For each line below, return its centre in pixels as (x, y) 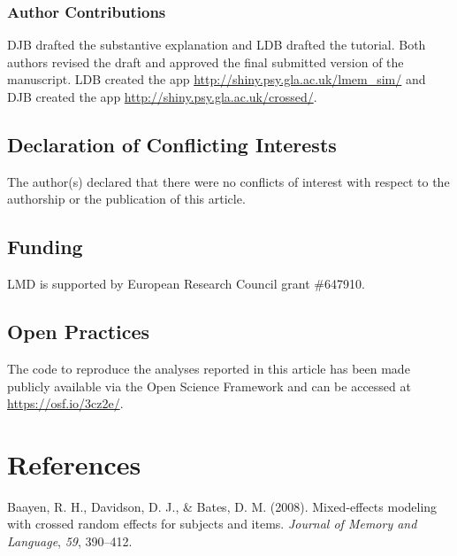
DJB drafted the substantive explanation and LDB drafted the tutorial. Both (217, 45)
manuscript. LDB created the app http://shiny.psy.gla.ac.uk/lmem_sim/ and (217, 79)
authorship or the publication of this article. (126, 199)
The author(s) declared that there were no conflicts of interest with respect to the (228, 181)
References (74, 463)
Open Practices (79, 332)
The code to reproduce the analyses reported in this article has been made (209, 368)
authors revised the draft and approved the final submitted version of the (206, 62)
